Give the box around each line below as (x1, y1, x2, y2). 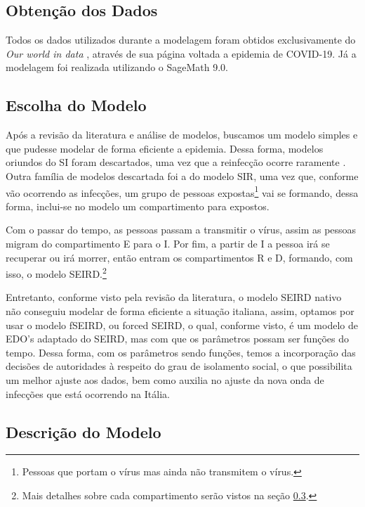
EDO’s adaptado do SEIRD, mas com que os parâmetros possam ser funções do (6, 331, 349, 346)
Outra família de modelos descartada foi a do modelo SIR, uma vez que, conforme (6, 168, 359, 183)
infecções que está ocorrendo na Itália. (6, 386, 170, 401)
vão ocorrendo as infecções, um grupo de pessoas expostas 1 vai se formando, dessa (6, 183, 359, 200)
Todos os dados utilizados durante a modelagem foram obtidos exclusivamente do (6, 32, 356, 47)
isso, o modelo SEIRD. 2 (6, 264, 107, 281)
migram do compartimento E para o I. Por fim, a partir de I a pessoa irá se (6, 236, 330, 250)
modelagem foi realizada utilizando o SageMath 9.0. (6, 60, 229, 75)
